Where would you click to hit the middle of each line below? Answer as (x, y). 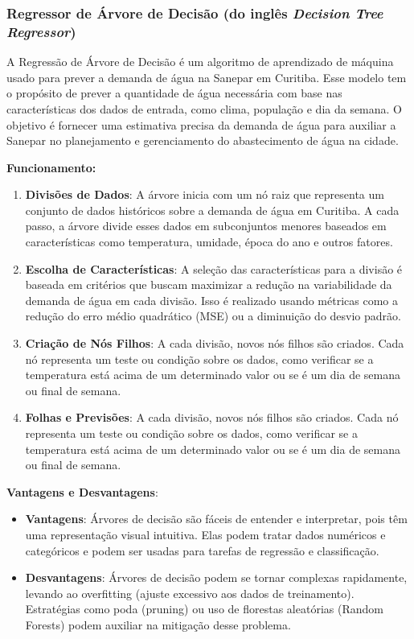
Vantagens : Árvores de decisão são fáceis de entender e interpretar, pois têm (216, 519)
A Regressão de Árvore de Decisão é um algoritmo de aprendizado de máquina (200, 62)
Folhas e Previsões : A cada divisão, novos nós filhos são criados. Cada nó (212, 417)
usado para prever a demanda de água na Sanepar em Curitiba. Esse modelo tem (207, 77)
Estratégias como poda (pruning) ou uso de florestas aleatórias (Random (204, 609)
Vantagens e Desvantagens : (82, 491)
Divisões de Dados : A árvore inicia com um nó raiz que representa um (205, 194)
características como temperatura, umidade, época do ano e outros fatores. (209, 242)
